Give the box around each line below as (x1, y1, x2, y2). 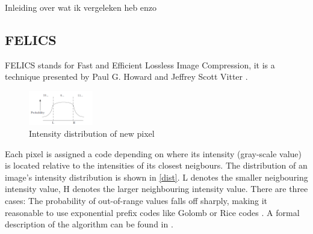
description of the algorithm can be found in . (5, 218, 173, 230)
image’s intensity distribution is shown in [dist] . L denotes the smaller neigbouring (5, 170, 308, 183)
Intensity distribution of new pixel (29, 127, 155, 139)
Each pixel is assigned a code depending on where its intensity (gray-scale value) (5, 147, 302, 160)
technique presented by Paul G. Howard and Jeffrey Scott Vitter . (5, 70, 248, 83)
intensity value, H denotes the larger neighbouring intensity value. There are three (5, 182, 308, 195)
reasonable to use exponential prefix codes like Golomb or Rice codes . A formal (5, 206, 300, 218)
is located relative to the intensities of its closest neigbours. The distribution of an (5, 159, 308, 172)
